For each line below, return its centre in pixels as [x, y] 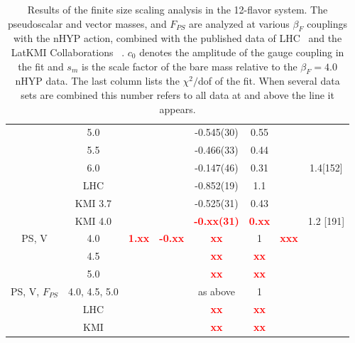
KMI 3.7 [93, 202]
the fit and [41, 66]
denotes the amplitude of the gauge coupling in [242, 52]
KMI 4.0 [93, 220]
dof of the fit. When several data [269, 81]
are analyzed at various [239, 23]
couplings [327, 23]
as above [217, 291]
